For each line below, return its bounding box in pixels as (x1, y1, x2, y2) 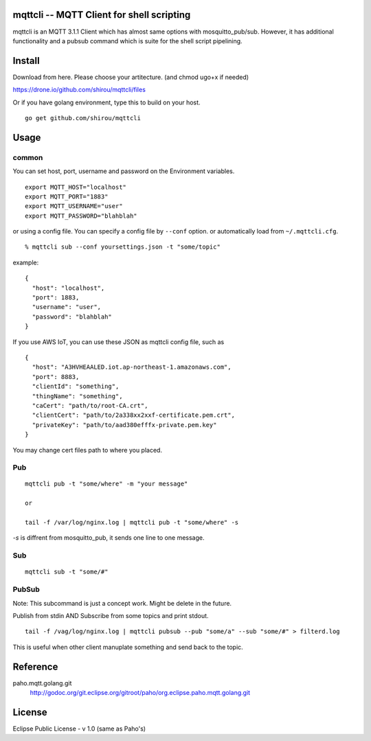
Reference (12, 661, 58, 672)
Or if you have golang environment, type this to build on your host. (12, 98, 201, 106)
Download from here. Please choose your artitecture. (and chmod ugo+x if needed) (12, 73, 249, 81)
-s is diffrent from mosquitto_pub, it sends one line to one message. (12, 534, 205, 542)
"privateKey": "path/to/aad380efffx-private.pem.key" (32, 421, 217, 429)
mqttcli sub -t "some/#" (25, 568, 109, 576)
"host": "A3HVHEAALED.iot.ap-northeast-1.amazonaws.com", (32, 363, 232, 371)
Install (12, 55, 41, 67)
